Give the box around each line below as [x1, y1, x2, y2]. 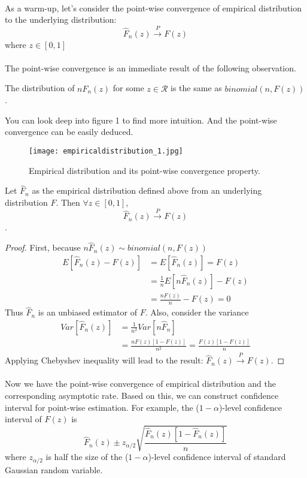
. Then [56, 196, 80, 209]
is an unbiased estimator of [38, 306, 137, 318]
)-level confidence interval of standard [148, 450, 286, 463]
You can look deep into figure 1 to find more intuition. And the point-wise [5, 113, 277, 126]
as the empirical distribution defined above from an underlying [32, 184, 262, 197]
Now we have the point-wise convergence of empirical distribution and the [5, 377, 276, 390]
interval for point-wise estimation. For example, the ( [5, 401, 199, 413]
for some [113, 82, 144, 94]
